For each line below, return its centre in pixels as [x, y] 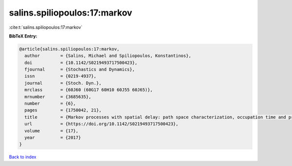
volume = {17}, [52, 131]
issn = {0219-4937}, [61, 76]
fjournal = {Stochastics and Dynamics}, [80, 70]
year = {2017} [53, 138]
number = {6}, [50, 104]
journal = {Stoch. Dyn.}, [63, 83]
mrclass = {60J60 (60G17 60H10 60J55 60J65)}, [89, 90]
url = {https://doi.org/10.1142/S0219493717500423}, [101, 124]
